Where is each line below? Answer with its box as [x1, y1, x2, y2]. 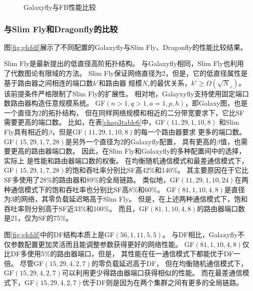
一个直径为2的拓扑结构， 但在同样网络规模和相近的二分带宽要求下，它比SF [4, 107, 244, 117]
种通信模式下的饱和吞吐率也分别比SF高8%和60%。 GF [4, 184, 177, 194]
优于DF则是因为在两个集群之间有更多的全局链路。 [82, 277, 243, 287]
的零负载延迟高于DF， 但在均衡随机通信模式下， [92, 258, 248, 268]
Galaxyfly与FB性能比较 [23, 2, 96, 12]
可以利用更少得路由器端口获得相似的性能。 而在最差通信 [62, 268, 243, 278]
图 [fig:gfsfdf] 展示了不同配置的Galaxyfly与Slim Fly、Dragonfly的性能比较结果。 [4, 42, 247, 52]
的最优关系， [150, 77, 191, 88]
